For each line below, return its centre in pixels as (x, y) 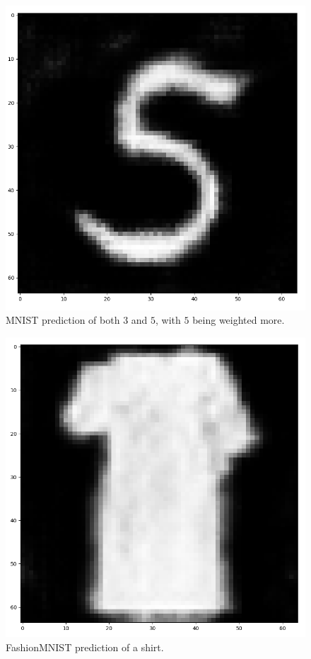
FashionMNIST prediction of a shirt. (85, 647)
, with (168, 320)
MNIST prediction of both (63, 320)
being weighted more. (239, 320)
